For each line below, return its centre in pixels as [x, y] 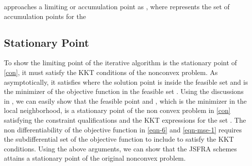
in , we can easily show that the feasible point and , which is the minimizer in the [126, 101]
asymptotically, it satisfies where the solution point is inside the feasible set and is [126, 82]
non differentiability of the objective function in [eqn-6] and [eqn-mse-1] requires [123, 129]
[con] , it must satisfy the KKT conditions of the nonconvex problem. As [111, 72]
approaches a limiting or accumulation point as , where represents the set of [117, 6]
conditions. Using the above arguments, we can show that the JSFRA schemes [120, 148]
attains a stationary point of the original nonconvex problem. [95, 158]
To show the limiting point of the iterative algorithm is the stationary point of [120, 63]
